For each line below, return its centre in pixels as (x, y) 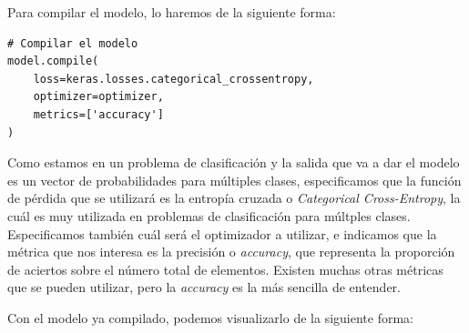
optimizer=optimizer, (98, 97)
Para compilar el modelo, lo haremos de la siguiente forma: (172, 12)
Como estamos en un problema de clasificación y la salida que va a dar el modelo (234, 162)
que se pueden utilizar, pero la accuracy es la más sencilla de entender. (204, 287)
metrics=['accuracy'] (98, 114)
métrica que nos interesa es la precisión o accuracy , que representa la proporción (231, 252)
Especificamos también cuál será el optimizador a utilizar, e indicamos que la (222, 233)
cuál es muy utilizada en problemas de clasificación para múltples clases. (209, 215)
